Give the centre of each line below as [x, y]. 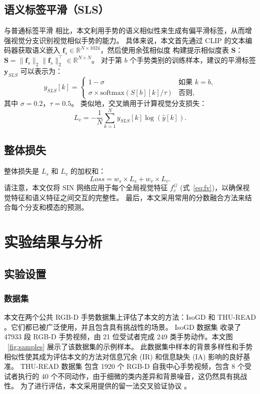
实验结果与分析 [53, 242]
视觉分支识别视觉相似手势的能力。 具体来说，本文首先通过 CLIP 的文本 [128, 40]
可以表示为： [41, 71]
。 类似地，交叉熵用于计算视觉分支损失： [139, 103]
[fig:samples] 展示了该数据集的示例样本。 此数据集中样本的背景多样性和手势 [130, 347]
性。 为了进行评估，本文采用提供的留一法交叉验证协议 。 [98, 386]
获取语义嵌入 [39, 50]
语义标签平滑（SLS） [57, 9]
